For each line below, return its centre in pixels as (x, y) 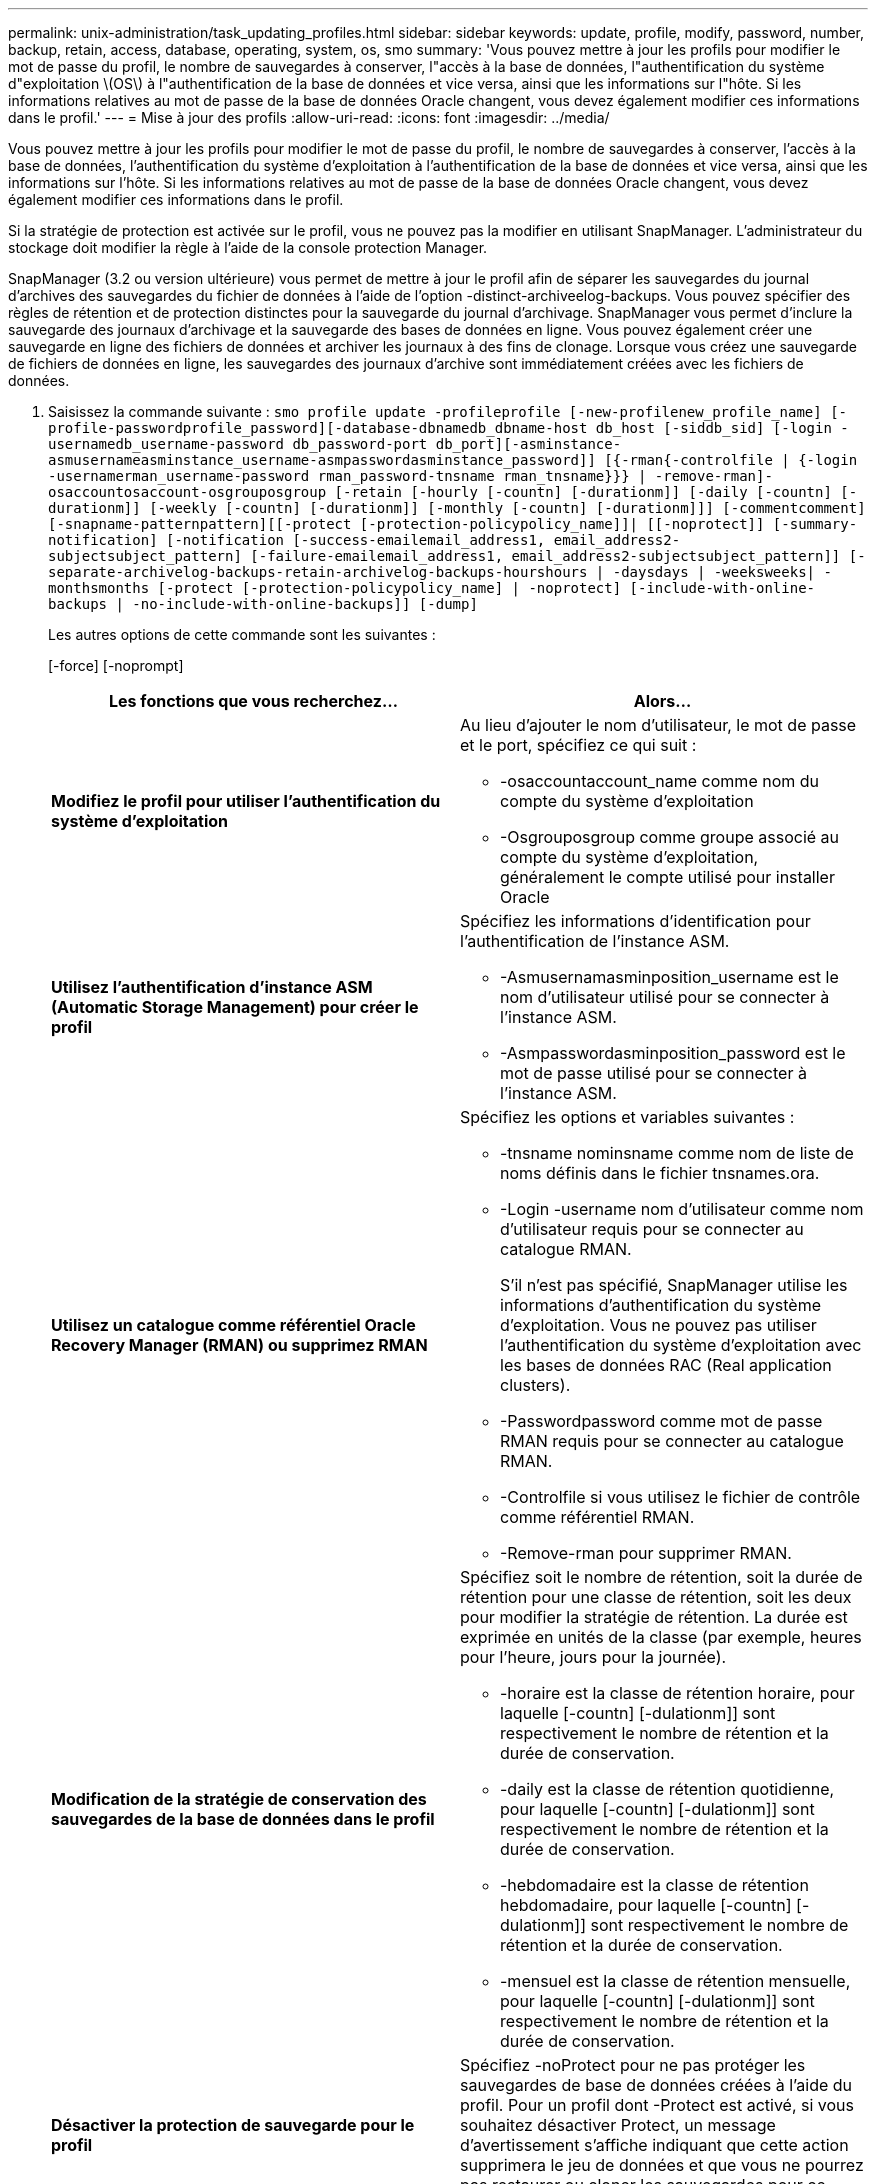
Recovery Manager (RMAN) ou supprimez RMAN (239, 1345)
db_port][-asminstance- (528, 444)
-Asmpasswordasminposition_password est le (673, 1053)
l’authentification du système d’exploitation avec (681, 1345)
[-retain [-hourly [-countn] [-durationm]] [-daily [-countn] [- (596, 492)
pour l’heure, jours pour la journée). (593, 1657)
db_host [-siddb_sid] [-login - (722, 428)
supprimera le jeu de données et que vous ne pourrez (662, 2165)
